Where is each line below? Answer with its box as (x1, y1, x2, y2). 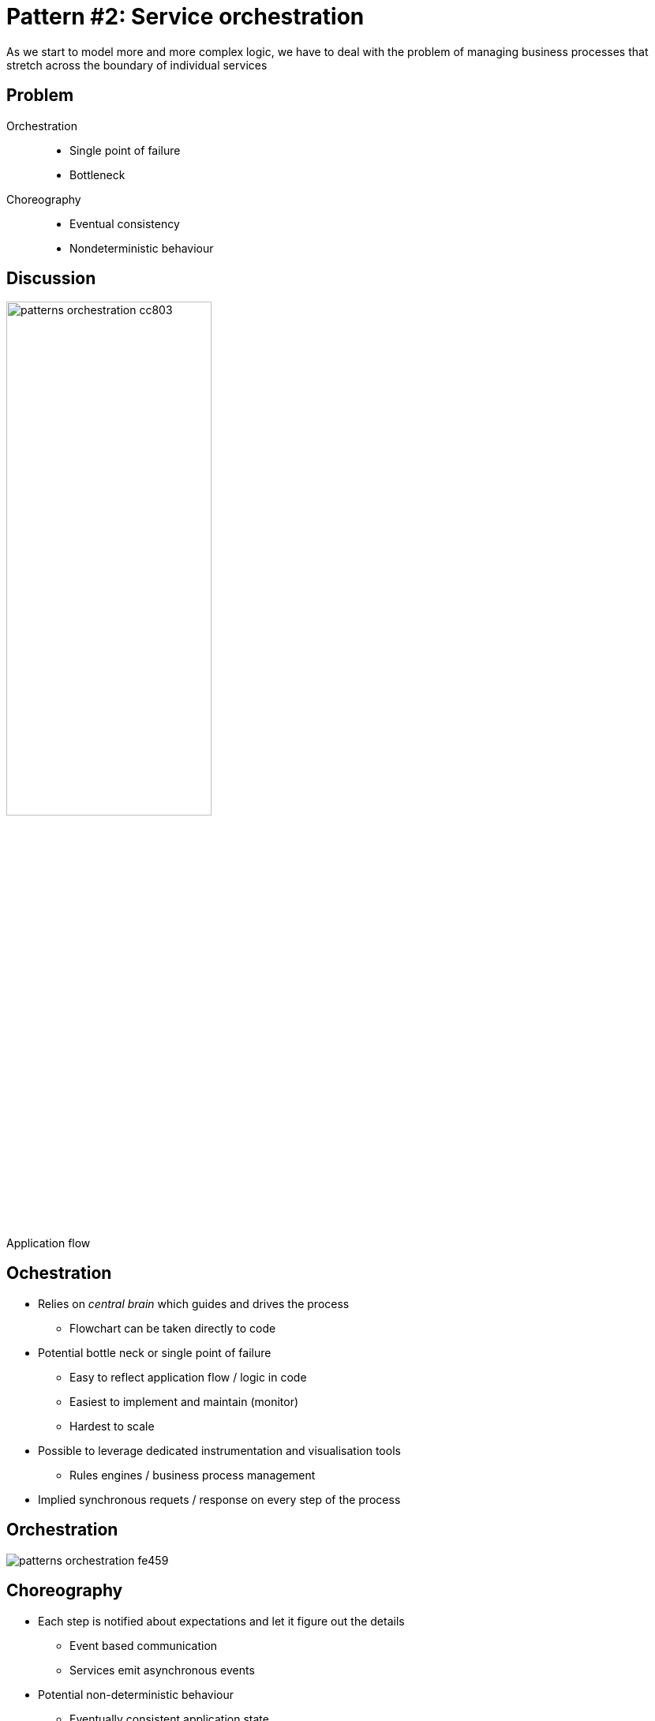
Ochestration (6, 1263, 112, 1284)
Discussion (6, 268, 96, 289)
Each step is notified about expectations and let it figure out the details (38, 1614, 405, 1628)
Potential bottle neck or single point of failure (38, 1345, 271, 1359)
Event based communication (69, 1638, 218, 1652)
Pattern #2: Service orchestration (6, 3, 365, 30)
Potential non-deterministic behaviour (38, 1687, 234, 1701)
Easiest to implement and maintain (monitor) (69, 1394, 299, 1408)
